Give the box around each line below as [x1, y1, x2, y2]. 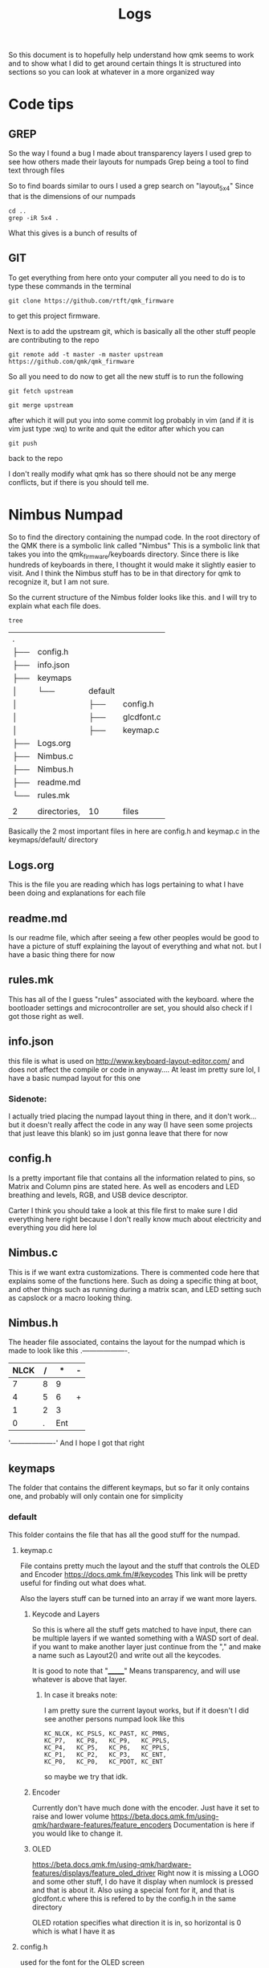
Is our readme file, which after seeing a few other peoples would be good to [8, 933, 259, 943]
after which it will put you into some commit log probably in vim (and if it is [8, 415, 255, 425]
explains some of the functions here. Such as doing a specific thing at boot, [8, 1276, 259, 1286]
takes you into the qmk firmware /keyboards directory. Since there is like [8, 549, 239, 560]
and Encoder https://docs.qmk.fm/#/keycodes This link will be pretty [19, 1569, 247, 1579]
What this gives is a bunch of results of [8, 228, 138, 238]
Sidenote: [8, 1093, 47, 1104]
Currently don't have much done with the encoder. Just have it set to [31, 1803, 259, 1812]
